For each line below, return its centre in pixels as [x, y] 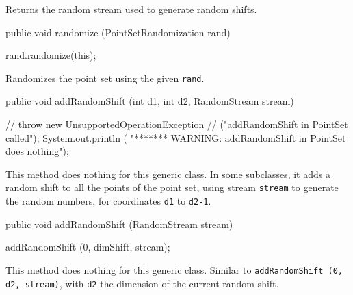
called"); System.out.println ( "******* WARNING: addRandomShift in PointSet [176, 137]
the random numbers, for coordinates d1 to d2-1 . [108, 201]
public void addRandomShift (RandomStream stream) [119, 223]
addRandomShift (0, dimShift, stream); [88, 247]
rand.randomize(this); [51, 55]
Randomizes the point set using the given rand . [105, 78]
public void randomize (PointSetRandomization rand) [118, 32]
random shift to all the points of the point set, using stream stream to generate [172, 187]
